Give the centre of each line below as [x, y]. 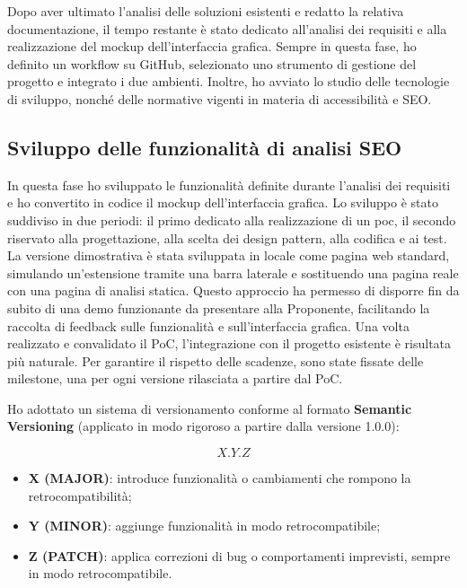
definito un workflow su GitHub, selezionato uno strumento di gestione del [212, 63]
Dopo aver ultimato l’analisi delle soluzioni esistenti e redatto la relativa [206, 11]
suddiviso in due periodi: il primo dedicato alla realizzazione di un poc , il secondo [232, 219]
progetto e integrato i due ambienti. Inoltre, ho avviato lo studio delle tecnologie [229, 81]
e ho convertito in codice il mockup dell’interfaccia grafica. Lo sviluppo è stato [223, 202]
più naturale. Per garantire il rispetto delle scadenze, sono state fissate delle [216, 360]
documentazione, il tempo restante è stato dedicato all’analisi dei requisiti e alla [227, 28]
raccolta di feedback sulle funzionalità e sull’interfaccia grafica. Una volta [208, 325]
